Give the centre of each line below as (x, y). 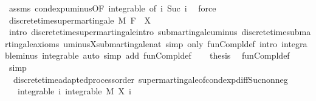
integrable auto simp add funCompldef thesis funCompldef (166, 55)
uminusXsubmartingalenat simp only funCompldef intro (170, 43)
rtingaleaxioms (32, 43)
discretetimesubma (276, 32)
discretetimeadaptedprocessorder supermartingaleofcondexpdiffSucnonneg (150, 79)
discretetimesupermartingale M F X (80, 20)
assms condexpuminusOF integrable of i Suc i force (112, 8)
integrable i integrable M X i (74, 91)
